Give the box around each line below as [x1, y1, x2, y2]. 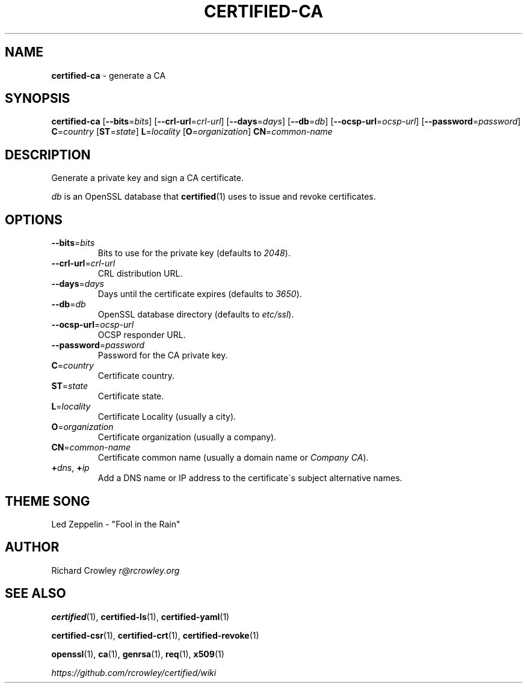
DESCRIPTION [5, 147, 91, 162]
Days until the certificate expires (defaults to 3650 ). [97, 289, 302, 299]
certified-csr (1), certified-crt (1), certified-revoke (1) [51, 630, 259, 640]
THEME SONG [5, 493, 90, 509]
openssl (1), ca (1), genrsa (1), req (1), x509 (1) [51, 648, 224, 659]
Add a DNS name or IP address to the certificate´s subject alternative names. [97, 473, 402, 484]
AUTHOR [5, 539, 60, 555]
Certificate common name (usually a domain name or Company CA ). [97, 452, 369, 463]
